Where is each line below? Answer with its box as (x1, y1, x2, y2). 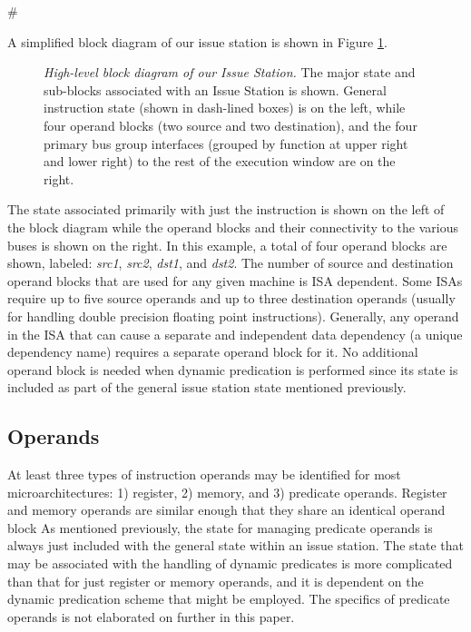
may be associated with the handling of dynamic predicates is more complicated (7, 554, 453, 573)
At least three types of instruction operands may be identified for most (7, 465, 401, 484)
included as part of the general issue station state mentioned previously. (7, 378, 407, 397)
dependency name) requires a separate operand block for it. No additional (7, 342, 418, 361)
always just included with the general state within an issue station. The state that (7, 536, 465, 555)
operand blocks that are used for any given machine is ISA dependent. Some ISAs (7, 271, 463, 290)
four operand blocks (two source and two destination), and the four (44, 115, 417, 134)
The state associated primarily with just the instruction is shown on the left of (7, 200, 445, 219)
